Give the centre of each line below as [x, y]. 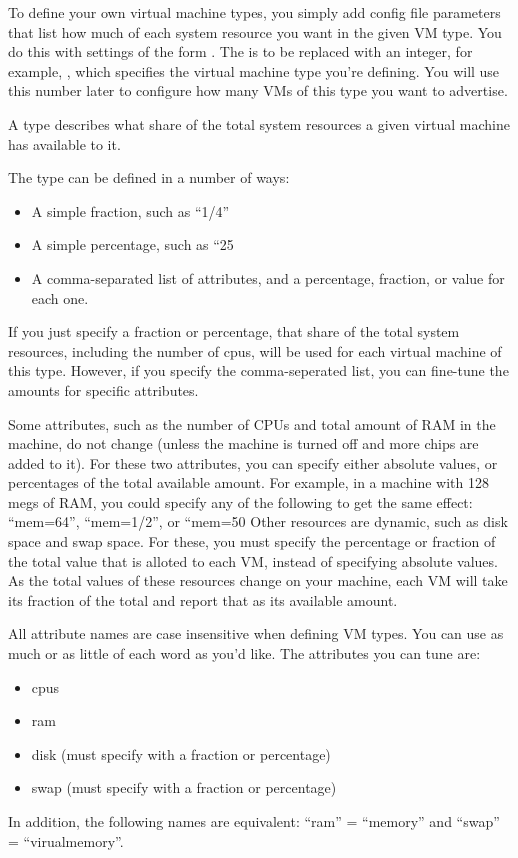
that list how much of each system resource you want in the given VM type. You [255, 31]
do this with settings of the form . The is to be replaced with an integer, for [240, 51]
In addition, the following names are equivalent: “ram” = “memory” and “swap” [254, 821]
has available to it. [64, 143]
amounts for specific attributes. [103, 389]
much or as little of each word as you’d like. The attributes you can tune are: [244, 653]
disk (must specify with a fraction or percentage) [181, 753]
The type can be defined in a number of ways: [149, 177]
